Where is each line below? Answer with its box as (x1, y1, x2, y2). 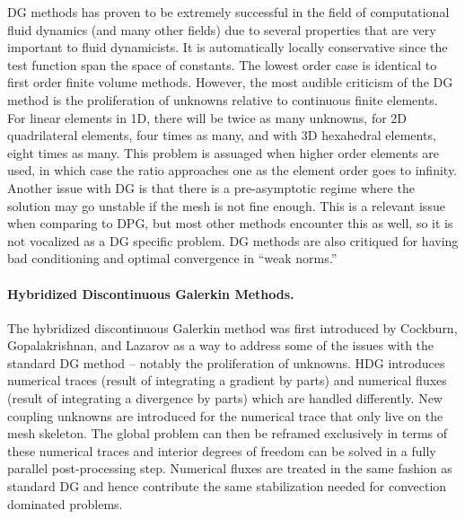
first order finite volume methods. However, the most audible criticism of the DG (7, 73, 453, 92)
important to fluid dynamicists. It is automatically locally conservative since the (7, 38, 448, 57)
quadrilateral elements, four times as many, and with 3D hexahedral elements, (7, 126, 436, 145)
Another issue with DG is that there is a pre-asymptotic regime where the (7, 178, 415, 197)
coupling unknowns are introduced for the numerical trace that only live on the (7, 406, 443, 425)
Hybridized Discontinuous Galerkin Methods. (7, 284, 294, 303)
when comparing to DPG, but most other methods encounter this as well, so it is (7, 214, 453, 233)
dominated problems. (7, 494, 123, 513)
